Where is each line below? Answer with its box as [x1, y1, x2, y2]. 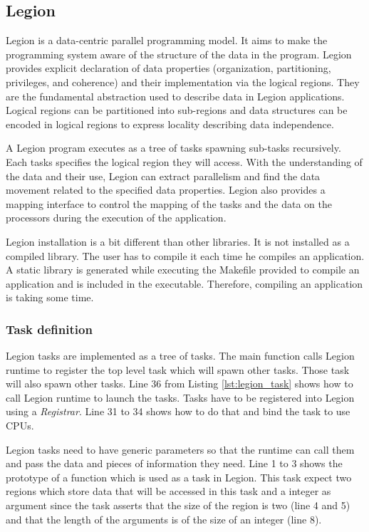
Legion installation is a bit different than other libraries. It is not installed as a [6, 234, 350, 249]
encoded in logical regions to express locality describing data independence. [6, 116, 334, 131]
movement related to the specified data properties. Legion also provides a [6, 182, 326, 197]
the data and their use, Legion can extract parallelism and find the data [6, 168, 321, 183]
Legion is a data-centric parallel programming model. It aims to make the [6, 33, 328, 48]
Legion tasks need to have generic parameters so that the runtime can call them [6, 442, 355, 457]
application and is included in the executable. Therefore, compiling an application [6, 276, 363, 291]
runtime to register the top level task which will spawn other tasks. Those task [6, 362, 350, 377]
